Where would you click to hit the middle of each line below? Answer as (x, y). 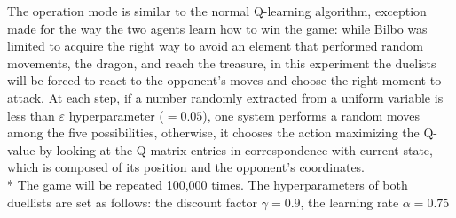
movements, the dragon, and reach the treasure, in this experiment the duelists (222, 62)
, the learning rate (350, 202)
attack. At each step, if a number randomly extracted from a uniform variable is (225, 97)
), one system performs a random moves (311, 115)
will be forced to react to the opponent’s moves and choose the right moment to (224, 80)
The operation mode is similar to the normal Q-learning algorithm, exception (217, 11)
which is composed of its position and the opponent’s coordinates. (186, 167)
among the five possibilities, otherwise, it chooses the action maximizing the (213, 132)
